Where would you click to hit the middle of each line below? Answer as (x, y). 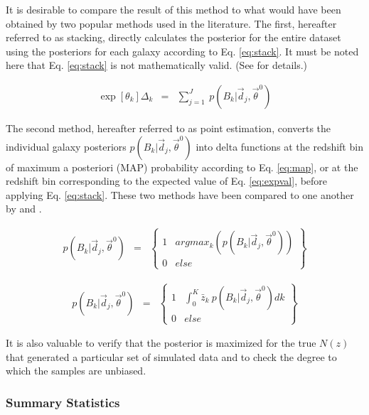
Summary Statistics (63, 402)
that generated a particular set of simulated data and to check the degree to (171, 356)
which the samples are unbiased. (76, 371)
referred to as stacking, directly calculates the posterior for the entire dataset (173, 37)
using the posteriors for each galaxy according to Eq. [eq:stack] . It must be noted (182, 51)
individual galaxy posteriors (66, 146)
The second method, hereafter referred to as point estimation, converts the (169, 128)
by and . (24, 209)
